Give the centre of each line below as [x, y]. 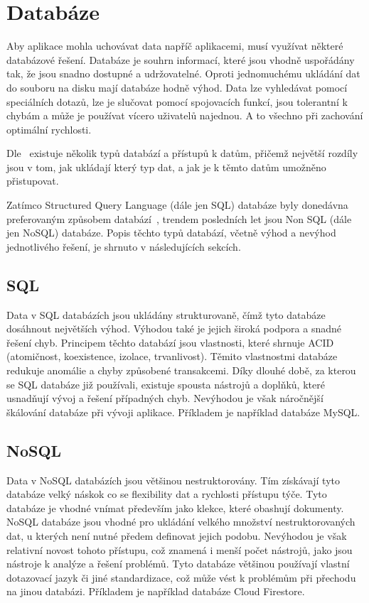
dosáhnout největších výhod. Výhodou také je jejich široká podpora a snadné [174, 328]
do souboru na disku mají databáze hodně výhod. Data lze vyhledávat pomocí [177, 87]
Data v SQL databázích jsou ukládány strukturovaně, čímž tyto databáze [166, 314]
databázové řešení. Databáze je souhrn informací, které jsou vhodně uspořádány [181, 59]
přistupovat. [33, 181]
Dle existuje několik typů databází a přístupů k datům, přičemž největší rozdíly [182, 153]
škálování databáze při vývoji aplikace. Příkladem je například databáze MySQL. [183, 412]
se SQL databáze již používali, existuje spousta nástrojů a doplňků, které [166, 384]
